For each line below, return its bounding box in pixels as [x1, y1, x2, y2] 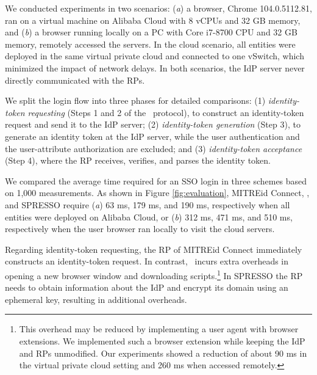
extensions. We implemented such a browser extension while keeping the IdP [19, 334, 305, 347]
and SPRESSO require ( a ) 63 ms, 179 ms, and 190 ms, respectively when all [5, 198, 290, 211]
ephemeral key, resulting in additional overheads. [5, 293, 187, 305]
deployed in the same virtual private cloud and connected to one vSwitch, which [5, 49, 304, 62]
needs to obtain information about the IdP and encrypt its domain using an [5, 281, 288, 294]
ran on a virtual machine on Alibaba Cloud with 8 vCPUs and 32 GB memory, [5, 13, 301, 26]
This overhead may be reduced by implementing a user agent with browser [19, 322, 299, 335]
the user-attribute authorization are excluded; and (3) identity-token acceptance [5, 142, 302, 155]
